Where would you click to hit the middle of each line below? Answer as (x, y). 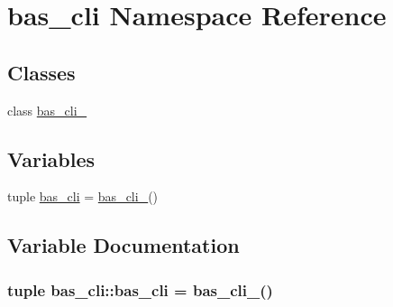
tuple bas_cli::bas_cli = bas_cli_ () (140, 289)
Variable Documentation (123, 245)
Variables (51, 158)
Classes (41, 72)
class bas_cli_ (47, 110)
